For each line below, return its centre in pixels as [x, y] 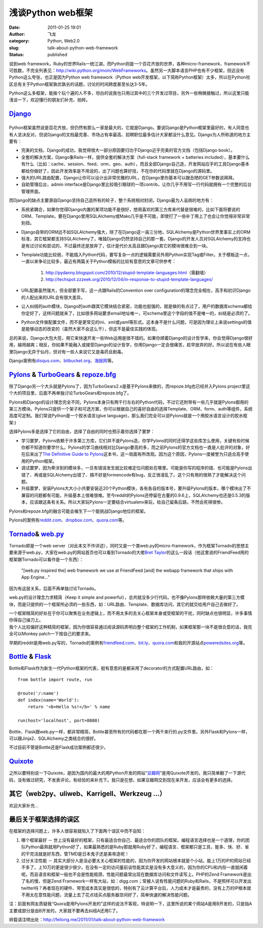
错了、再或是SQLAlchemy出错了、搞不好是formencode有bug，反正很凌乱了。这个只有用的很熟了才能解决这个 [131, 475]
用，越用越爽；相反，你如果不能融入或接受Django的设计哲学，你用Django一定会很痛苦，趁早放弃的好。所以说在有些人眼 [130, 345]
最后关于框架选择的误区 [44, 819]
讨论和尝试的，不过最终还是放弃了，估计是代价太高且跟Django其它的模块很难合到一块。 [122, 246]
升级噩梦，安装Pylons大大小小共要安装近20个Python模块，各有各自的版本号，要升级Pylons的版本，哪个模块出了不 [136, 488]
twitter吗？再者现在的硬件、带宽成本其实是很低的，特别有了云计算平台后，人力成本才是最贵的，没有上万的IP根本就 [136, 888]
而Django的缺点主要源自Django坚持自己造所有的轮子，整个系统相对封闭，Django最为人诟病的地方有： [111, 200]
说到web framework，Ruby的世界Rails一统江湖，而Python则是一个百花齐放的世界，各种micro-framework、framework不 [130, 64]
